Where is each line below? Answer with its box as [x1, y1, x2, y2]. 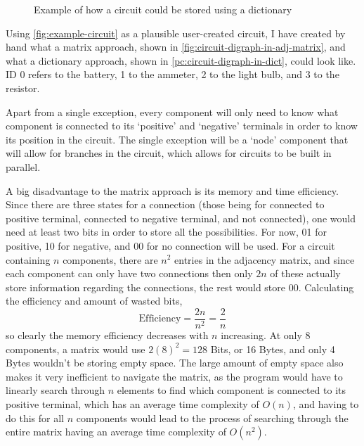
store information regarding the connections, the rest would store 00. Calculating [6, 279, 354, 294]
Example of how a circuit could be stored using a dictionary [34, 2, 292, 16]
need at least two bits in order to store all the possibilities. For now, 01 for [6, 224, 327, 239]
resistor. [6, 80, 40, 95]
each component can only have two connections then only [6, 266, 253, 281]
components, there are [63, 252, 158, 267]
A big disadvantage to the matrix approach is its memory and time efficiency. [6, 183, 339, 198]
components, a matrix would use [6, 341, 145, 356]
